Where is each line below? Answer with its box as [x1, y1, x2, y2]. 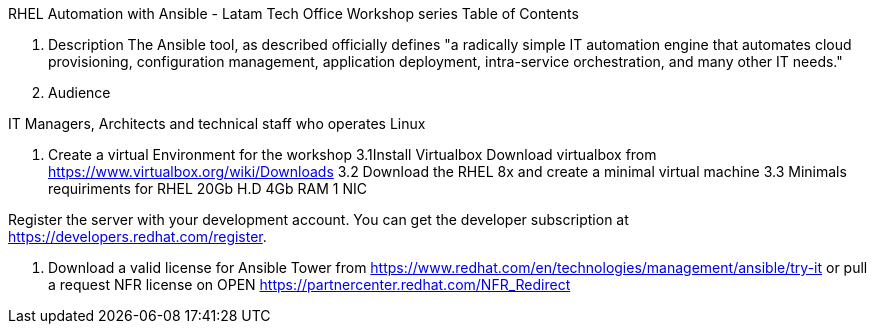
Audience [48, 84, 111, 101]
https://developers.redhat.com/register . [8, 228, 267, 245]
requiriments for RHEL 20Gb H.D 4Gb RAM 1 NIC [48, 180, 367, 197]
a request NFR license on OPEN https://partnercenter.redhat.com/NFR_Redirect [48, 276, 571, 293]
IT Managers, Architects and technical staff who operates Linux [8, 115, 426, 132]
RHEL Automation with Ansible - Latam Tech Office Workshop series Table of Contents [8, 5, 579, 22]
